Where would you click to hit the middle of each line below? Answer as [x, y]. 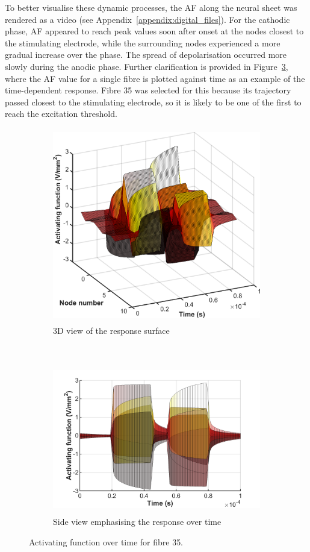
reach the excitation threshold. [61, 114]
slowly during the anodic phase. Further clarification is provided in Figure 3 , [147, 66]
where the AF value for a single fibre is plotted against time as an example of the [155, 78]
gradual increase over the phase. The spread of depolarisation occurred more [146, 55]
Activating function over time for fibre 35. [106, 541]
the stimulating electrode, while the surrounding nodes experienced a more [143, 42]
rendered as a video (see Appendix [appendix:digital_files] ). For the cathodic [147, 19]
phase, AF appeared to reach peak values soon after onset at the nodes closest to [154, 31]
